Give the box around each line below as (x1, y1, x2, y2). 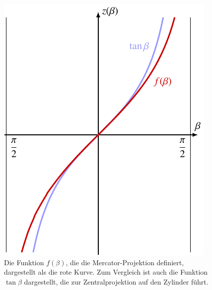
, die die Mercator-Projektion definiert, (66, 257, 184, 267)
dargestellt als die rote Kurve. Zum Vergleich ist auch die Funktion (4, 267, 208, 277)
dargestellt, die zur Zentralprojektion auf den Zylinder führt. (24, 276, 209, 287)
